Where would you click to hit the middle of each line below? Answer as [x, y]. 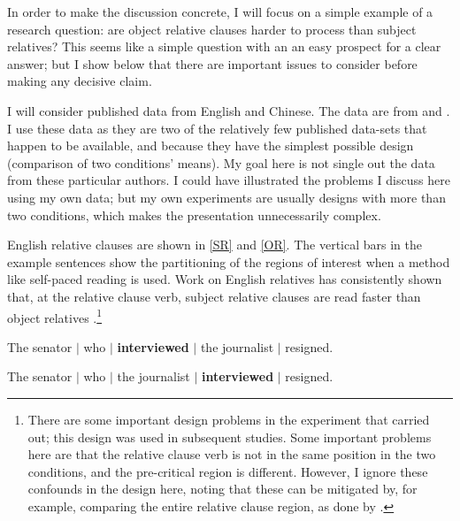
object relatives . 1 [55, 316]
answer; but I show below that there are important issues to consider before [212, 63]
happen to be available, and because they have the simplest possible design [211, 146]
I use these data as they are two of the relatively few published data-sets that [217, 128]
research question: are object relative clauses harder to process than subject [212, 29]
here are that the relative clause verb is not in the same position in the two [232, 454]
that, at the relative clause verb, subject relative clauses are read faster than [214, 296]
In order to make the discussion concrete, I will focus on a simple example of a [220, 11]
